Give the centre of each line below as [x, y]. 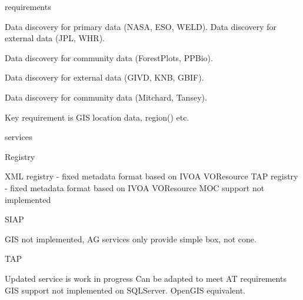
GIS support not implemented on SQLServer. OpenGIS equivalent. [125, 290]
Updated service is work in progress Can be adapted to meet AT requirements [146, 278]
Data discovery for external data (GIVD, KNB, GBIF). [104, 77]
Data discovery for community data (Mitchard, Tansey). [106, 97]
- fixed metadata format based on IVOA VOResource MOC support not [135, 187]
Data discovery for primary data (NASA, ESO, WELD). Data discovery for [141, 26]
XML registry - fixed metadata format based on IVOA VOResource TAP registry [151, 176]
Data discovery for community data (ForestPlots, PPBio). [109, 57]
